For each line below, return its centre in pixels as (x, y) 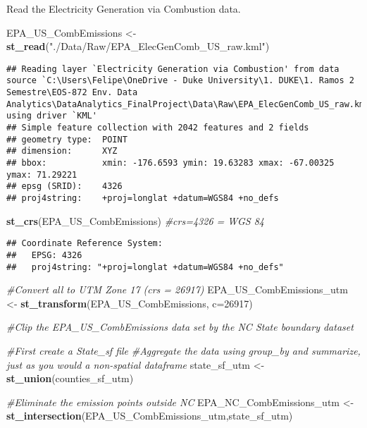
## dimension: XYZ (62, 151)
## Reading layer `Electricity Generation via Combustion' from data (173, 69)
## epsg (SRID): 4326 (64, 187)
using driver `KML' (52, 116)
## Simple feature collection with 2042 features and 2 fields (158, 128)
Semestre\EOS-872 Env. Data (72, 93)
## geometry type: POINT (67, 139)
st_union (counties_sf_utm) (70, 378)
